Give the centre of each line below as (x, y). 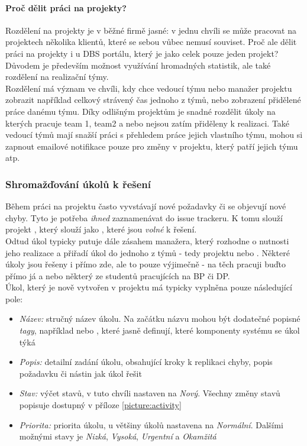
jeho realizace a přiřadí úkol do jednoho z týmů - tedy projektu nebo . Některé (148, 252)
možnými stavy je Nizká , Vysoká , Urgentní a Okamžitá (118, 436)
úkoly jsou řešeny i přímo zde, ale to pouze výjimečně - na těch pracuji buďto (146, 264)
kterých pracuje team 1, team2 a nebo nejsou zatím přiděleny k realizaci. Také (148, 123)
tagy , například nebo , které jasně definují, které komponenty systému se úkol (159, 330)
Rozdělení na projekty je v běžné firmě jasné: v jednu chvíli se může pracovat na (151, 30)
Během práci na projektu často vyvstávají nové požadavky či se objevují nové (146, 206)
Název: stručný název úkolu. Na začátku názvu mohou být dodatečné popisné (160, 319)
